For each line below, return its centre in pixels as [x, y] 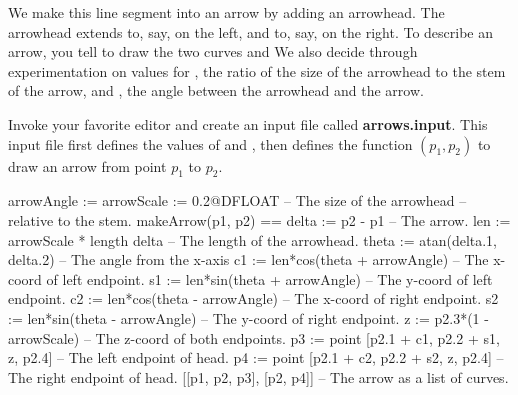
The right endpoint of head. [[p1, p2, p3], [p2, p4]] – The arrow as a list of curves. [258, 376]
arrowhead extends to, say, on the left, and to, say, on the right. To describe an [251, 31]
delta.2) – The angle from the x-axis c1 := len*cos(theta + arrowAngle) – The [248, 259]
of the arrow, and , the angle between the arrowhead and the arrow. [216, 90]
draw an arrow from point [87, 165]
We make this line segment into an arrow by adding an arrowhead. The [226, 12]
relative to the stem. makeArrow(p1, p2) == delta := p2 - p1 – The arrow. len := [259, 219]
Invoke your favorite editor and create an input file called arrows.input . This [248, 123]
